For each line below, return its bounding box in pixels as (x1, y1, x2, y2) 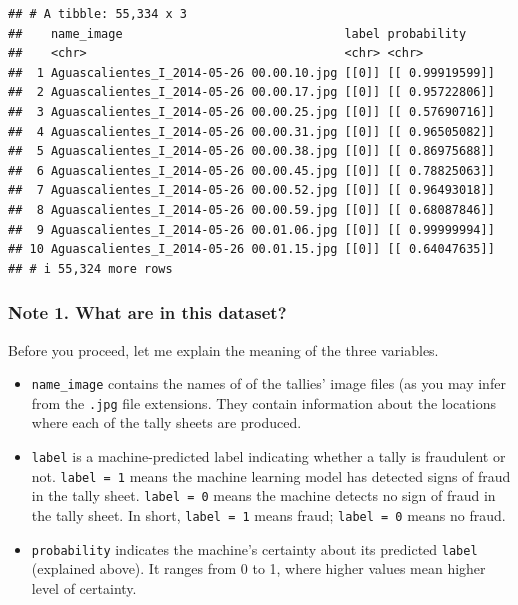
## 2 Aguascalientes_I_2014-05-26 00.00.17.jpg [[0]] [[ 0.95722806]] (8, 85, 495, 100)
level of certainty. (31, 577, 137, 598)
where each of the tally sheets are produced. (31, 412, 302, 433)
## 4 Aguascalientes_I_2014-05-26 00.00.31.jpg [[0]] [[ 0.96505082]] (8, 124, 495, 139)
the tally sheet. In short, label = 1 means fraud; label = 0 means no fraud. (31, 505, 506, 525)
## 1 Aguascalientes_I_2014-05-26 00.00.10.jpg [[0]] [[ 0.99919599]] (8, 65, 495, 80)
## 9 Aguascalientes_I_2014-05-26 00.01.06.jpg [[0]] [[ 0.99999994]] (8, 222, 495, 237)
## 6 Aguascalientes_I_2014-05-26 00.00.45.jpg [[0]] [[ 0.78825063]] (8, 163, 495, 178)
